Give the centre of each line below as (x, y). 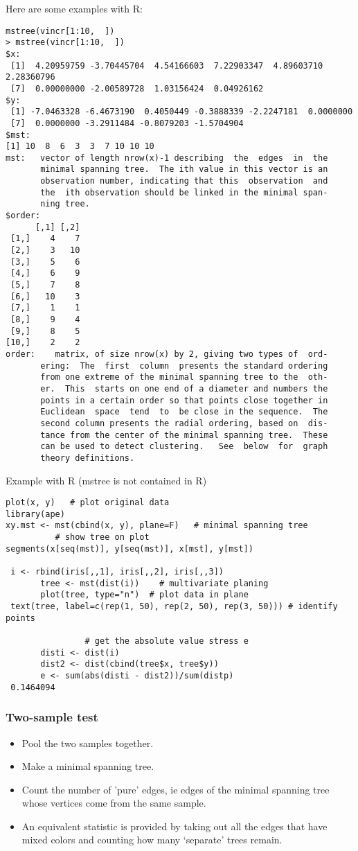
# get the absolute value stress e (167, 641)
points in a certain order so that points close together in (184, 400)
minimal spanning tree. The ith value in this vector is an (184, 169)
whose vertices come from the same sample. (114, 803)
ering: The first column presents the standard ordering (184, 366)
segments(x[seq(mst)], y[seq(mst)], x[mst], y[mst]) (129, 549)
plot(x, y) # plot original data (88, 503)
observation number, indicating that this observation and (184, 181)
